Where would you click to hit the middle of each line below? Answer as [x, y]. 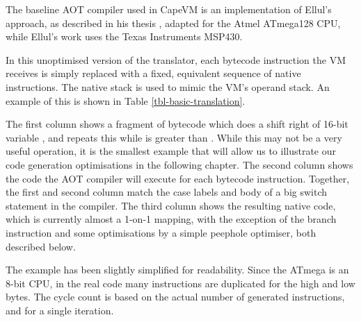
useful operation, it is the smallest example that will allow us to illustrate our [171, 151]
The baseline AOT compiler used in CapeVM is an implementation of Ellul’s [169, 9]
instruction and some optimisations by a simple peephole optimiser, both [161, 232]
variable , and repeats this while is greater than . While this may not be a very [174, 137]
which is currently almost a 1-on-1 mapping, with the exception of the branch [171, 219]
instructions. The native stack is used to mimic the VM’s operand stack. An [168, 86]
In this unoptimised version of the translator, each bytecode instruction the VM [176, 59]
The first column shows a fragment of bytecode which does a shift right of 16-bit [177, 124]
